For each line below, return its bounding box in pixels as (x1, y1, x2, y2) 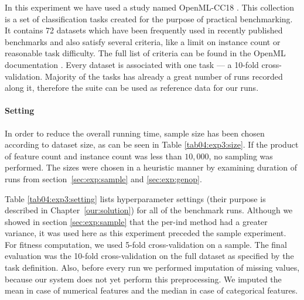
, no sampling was (209, 149, 273, 162)
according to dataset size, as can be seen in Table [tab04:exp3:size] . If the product (5, 138, 299, 151)
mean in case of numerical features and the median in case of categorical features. (5, 284, 298, 296)
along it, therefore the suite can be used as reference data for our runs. (5, 81, 259, 94)
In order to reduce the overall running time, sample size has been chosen (5, 127, 265, 139)
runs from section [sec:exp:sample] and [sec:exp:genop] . (5, 172, 202, 185)
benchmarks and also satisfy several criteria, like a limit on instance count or (5, 35, 281, 47)
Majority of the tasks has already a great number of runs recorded (45, 70, 283, 82)
